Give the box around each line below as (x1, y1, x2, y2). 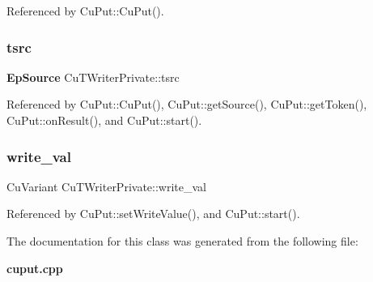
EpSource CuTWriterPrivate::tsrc (6, 68, 180, 85)
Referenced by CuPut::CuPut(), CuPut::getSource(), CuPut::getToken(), (6, 96, 367, 113)
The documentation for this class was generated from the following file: (6, 233, 358, 249)
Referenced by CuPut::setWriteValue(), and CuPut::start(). (6, 205, 300, 222)
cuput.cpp (6, 259, 63, 276)
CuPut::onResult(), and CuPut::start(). (6, 112, 202, 128)
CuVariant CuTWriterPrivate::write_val (6, 177, 206, 194)
